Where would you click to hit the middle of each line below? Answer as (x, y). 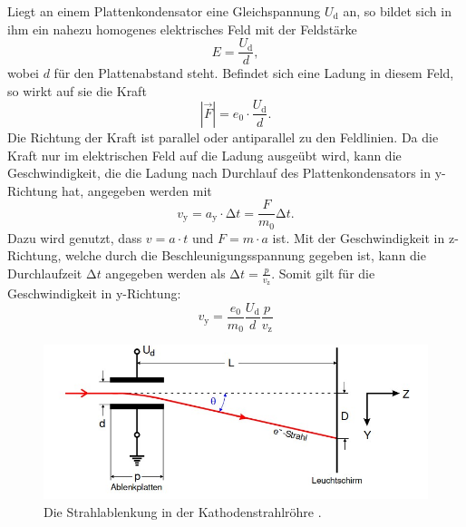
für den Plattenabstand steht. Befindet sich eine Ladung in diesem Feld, (254, 73)
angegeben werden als (165, 273)
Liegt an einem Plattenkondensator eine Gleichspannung (164, 11)
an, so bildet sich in (397, 11)
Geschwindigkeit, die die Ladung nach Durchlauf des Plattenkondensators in (219, 173)
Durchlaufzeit (45, 273)
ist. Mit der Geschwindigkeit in (359, 237)
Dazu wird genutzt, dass (75, 237)
